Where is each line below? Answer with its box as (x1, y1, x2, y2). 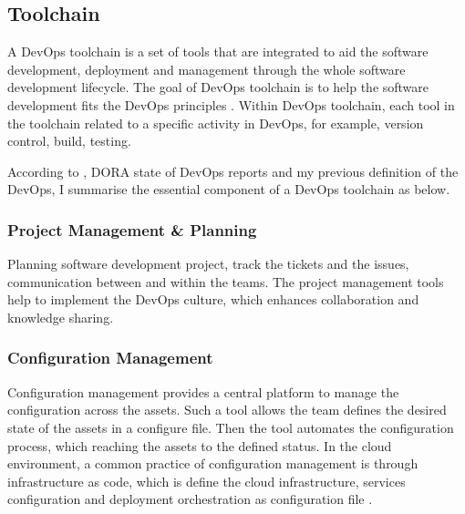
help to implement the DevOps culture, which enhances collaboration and (7, 290, 419, 309)
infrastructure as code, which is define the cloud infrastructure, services (7, 471, 406, 490)
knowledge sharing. (7, 307, 114, 326)
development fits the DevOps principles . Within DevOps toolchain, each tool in (7, 95, 455, 114)
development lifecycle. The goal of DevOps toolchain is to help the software (7, 77, 429, 97)
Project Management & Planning (7, 218, 257, 241)
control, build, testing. (7, 131, 131, 150)
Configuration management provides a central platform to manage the (7, 382, 399, 401)
